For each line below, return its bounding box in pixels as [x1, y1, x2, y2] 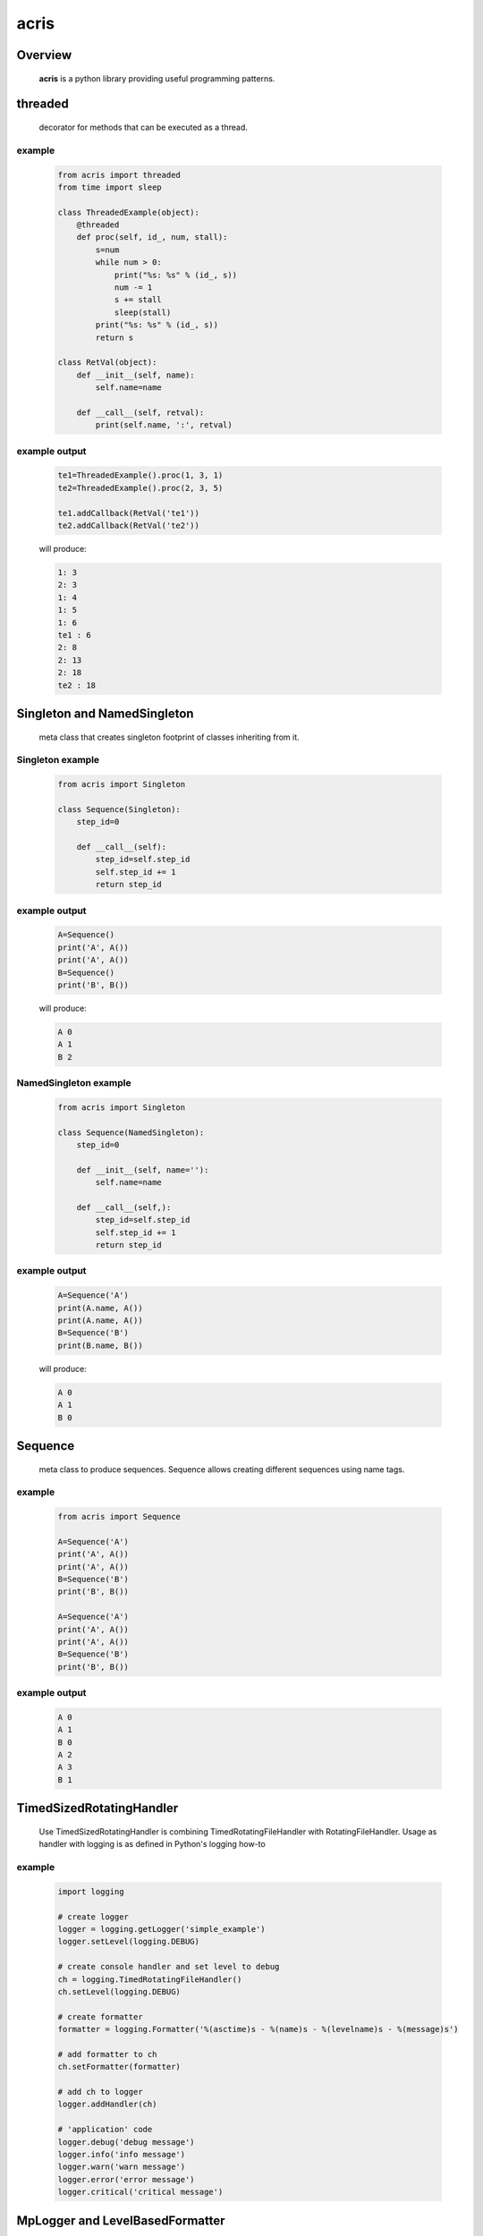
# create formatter [57, 2012, 143, 2021]
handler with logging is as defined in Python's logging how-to [38, 1839, 266, 1850]
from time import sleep [57, 182, 163, 192]
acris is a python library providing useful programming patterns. [38, 72, 275, 84]
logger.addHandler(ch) [57, 2099, 157, 2110]
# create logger [57, 1911, 130, 1922]
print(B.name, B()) [57, 1340, 143, 1351]
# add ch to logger [57, 2087, 143, 2097]
